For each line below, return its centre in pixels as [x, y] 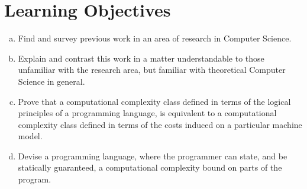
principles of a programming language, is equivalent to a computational [147, 113]
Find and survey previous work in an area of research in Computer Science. [155, 38]
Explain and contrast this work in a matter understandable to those [141, 58]
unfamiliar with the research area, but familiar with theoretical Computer [152, 70]
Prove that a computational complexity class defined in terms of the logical [154, 101]
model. [30, 136]
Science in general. [51, 81]
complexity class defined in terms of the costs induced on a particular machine [160, 124]
